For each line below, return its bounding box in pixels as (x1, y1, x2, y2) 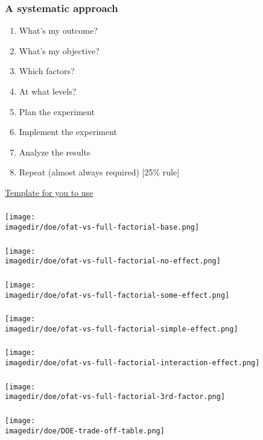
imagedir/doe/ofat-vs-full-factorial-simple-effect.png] (5, 324, 238, 333)
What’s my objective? (19, 44, 100, 57)
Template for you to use (5, 186, 93, 198)
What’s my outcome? (19, 24, 98, 37)
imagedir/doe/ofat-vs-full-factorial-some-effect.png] (5, 291, 230, 300)
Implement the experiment (19, 125, 117, 138)
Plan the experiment (19, 105, 95, 118)
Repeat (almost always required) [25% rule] (19, 166, 180, 178)
